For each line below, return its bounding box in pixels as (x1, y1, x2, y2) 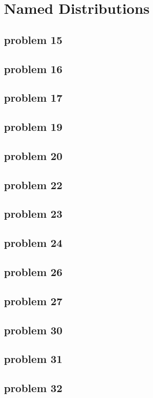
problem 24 (4, 235, 62, 250)
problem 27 (4, 293, 62, 308)
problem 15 (4, 32, 62, 47)
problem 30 (4, 322, 62, 337)
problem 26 (4, 264, 62, 279)
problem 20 (4, 148, 62, 163)
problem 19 (4, 119, 62, 134)
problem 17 (4, 90, 62, 105)
